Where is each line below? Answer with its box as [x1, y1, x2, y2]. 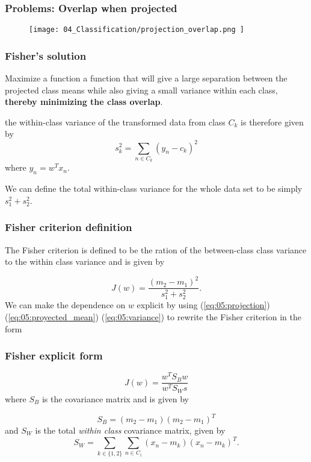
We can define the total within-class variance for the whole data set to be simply [5, 182, 303, 195]
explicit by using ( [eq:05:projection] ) [137, 299, 270, 311]
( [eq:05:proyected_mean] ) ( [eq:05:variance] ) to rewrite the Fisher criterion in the [5, 310, 301, 323]
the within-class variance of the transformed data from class [5, 115, 226, 128]
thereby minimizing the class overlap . [5, 95, 163, 108]
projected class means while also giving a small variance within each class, [5, 83, 278, 96]
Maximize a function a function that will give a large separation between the [5, 72, 288, 84]
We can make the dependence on [5, 299, 126, 311]
